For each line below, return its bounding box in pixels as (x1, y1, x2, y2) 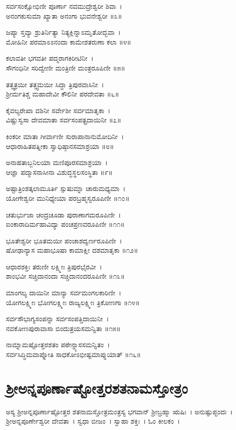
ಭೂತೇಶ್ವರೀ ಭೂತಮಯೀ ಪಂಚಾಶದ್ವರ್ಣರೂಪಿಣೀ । (6, 235, 122, 245)
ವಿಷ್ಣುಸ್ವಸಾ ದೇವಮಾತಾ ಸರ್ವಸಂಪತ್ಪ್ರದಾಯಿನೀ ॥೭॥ (6, 115, 121, 125)
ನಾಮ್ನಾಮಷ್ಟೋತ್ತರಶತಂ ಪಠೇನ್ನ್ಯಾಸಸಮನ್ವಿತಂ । (6, 339, 110, 350)
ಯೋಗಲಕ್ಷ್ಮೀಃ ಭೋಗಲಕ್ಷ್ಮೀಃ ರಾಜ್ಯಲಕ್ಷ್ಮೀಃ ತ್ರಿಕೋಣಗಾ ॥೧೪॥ (6, 297, 140, 307)
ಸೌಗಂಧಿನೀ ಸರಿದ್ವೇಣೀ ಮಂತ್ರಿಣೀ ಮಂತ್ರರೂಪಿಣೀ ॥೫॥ (6, 62, 125, 72)
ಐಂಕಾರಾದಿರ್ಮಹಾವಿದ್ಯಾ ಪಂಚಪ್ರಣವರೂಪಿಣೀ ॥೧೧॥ (6, 219, 125, 229)
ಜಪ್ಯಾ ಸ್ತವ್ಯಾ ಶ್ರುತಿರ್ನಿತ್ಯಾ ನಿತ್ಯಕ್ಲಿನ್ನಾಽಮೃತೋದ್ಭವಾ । (6, 27, 121, 37)
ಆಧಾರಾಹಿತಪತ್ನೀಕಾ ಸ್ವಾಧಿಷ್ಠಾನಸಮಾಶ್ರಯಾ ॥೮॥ (6, 141, 114, 151)
